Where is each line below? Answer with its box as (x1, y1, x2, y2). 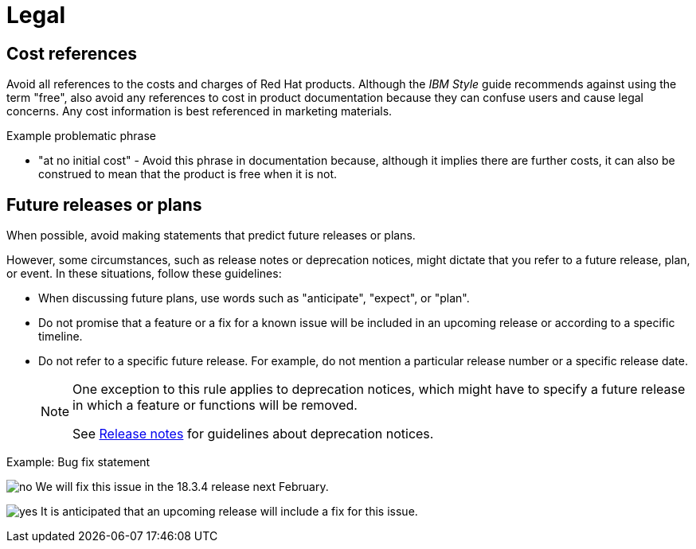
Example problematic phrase (6, 129, 156, 143)
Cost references (6, 43, 138, 64)
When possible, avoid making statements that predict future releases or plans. (6, 228, 416, 243)
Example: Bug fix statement (6, 455, 151, 469)
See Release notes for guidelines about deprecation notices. (72, 426, 434, 442)
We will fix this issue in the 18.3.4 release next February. (35, 480, 329, 494)
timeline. (38, 329, 83, 344)
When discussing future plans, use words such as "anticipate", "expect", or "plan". (38, 291, 470, 306)
